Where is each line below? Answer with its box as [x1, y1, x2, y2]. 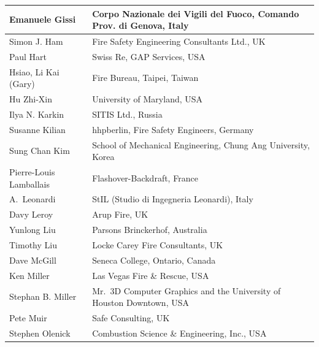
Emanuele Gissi [9, 13, 76, 26]
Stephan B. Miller [9, 290, 77, 303]
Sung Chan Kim [9, 144, 70, 157]
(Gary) [9, 77, 35, 90]
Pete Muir [9, 311, 47, 324]
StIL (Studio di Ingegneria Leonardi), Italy [92, 193, 253, 205]
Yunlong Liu [9, 223, 56, 236]
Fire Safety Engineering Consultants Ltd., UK [92, 34, 266, 47]
